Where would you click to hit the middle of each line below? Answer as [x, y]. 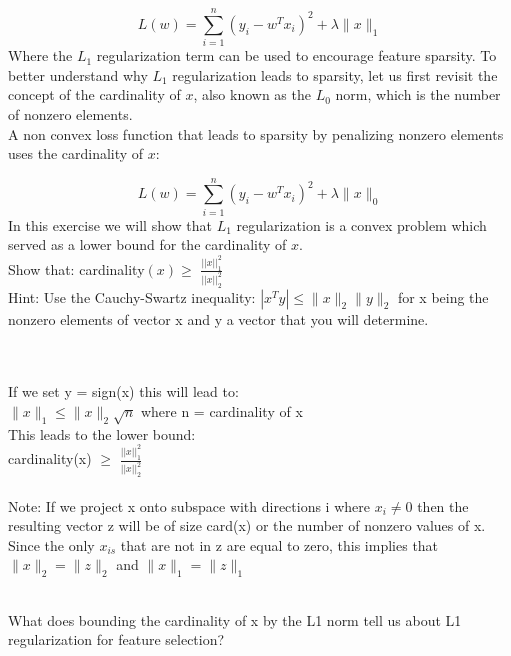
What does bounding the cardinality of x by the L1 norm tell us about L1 [235, 619]
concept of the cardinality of [94, 94]
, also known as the [252, 94]
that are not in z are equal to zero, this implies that [279, 544]
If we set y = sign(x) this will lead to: [123, 391]
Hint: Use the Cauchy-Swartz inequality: [132, 296]
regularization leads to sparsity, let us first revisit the [335, 74]
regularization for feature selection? [116, 639]
